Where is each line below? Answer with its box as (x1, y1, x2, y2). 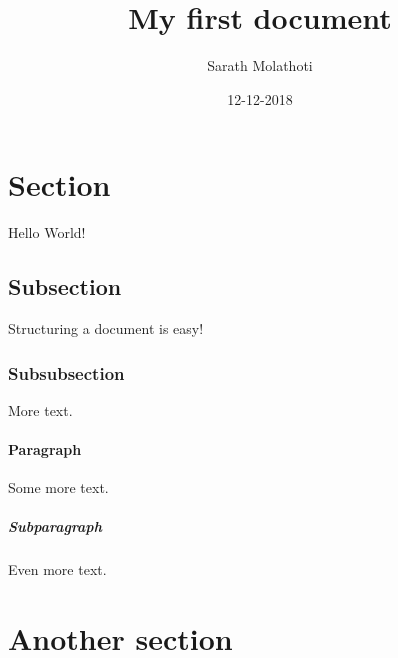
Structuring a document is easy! (8, 318, 204, 339)
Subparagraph (8, 516, 102, 537)
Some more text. (8, 477, 109, 498)
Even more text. (8, 559, 107, 580)
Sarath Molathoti (207, 55, 313, 76)
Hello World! (8, 222, 86, 243)
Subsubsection (8, 360, 125, 385)
